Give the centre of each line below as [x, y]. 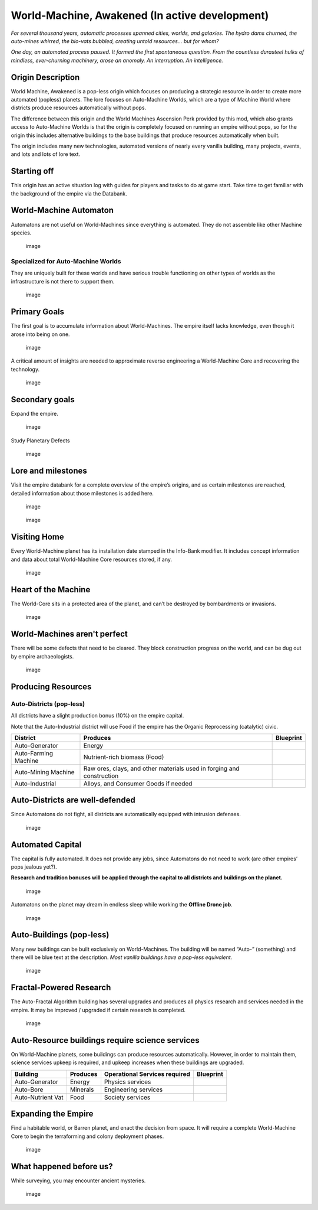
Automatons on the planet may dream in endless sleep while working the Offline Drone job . [122, 905]
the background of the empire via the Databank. [69, 193]
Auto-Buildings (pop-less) [60, 935]
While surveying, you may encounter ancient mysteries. [78, 1180]
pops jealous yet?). [34, 867]
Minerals [82, 1090]
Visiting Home [37, 537]
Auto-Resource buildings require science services [105, 1040]
